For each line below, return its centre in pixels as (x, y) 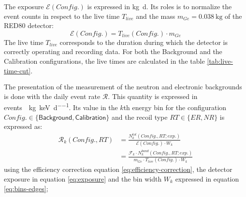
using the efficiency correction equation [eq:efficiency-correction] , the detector (118, 169)
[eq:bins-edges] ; (26, 188)
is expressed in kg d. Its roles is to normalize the (159, 6)
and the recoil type (139, 117)
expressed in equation (207, 178)
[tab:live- (220, 61)
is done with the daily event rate (52, 96)
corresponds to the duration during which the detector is (144, 42)
